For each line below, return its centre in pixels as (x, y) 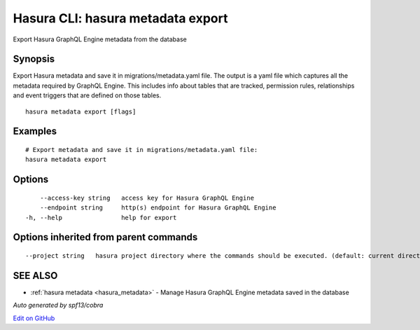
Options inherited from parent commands (105, 237)
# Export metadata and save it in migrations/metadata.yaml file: (142, 150)
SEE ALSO (35, 276)
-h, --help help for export (101, 218)
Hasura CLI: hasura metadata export (120, 18)
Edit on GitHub (34, 318)
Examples (35, 131)
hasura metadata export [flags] (81, 111)
